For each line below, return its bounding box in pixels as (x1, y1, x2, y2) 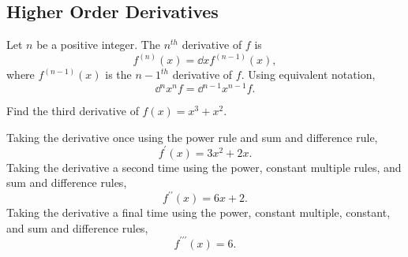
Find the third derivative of (6, 102, 139, 118)
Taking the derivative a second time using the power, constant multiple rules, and (6, 158, 402, 175)
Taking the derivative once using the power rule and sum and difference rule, (6, 128, 378, 145)
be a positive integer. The (36, 36, 160, 53)
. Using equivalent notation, (241, 66, 376, 83)
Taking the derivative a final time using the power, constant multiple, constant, (6, 204, 391, 221)
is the (105, 66, 132, 83)
